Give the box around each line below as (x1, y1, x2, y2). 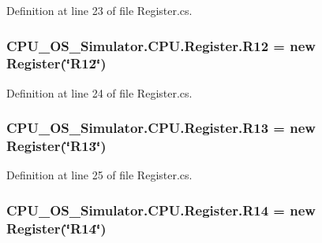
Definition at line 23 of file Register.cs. (6, 2, 193, 18)
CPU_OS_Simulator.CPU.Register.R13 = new (6, 118, 316, 138)
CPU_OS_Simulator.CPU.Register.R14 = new (6, 200, 316, 219)
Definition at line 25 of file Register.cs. (6, 167, 193, 183)
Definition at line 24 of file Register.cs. (6, 84, 193, 101)
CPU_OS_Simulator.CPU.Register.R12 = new (6, 35, 316, 55)
